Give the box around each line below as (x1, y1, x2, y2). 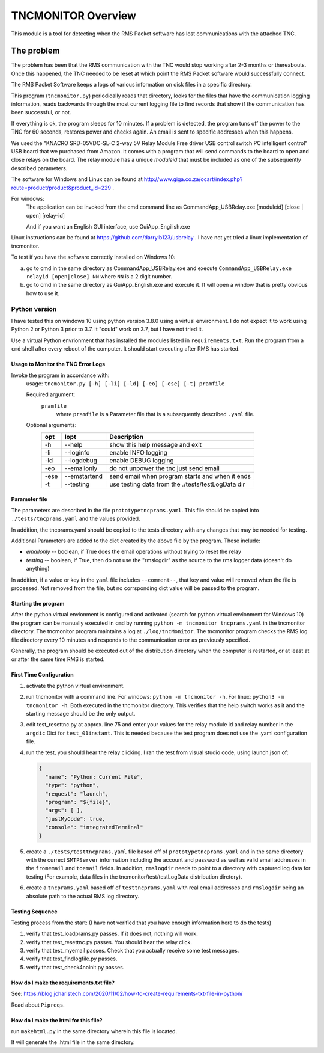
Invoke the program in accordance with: (11, 372, 110, 379)
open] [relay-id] (26, 212, 65, 219)
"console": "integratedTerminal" (45, 824, 143, 831)
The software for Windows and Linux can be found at (11, 176, 143, 183)
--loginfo (64, 448, 90, 456)
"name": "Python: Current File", (45, 773, 143, 780)
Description (109, 432, 144, 441)
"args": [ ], (45, 807, 83, 814)
